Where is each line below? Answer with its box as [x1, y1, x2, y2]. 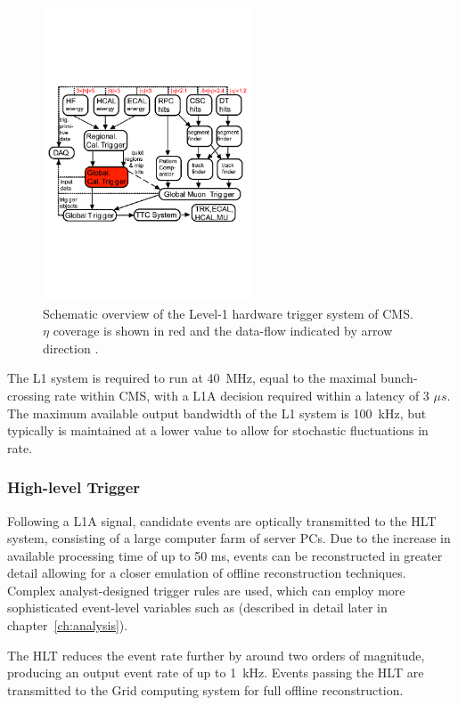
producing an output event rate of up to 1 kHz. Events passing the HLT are [7, 663, 424, 682]
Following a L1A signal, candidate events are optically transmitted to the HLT [7, 511, 437, 530]
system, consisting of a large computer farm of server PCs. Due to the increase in [7, 529, 451, 547]
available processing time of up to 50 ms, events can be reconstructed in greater [7, 546, 443, 564]
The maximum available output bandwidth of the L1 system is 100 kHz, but [7, 403, 427, 422]
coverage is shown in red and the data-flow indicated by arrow [53, 321, 393, 340]
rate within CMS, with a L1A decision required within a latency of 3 [54, 385, 429, 404]
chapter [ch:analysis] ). [7, 616, 128, 635]
